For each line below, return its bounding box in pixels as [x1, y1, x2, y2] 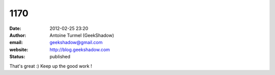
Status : [9, 54, 25, 60]
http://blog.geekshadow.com [49, 46, 111, 53]
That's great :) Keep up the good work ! [9, 63, 92, 69]
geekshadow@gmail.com [49, 40, 103, 46]
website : [9, 46, 29, 53]
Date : [9, 25, 21, 31]
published [49, 54, 71, 60]
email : [9, 40, 23, 46]
